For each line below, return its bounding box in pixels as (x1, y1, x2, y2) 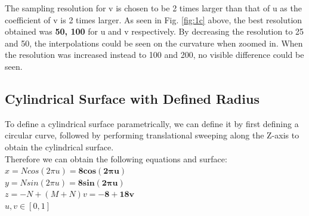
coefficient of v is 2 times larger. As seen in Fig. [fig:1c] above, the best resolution (5, 13, 302, 26)
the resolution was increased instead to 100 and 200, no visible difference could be (5, 48, 304, 61)
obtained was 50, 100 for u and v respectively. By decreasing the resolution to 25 (5, 25, 304, 38)
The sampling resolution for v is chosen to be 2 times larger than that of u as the (5, 2, 302, 14)
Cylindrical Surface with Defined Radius (5, 89, 259, 107)
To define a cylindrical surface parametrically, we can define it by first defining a (5, 117, 299, 129)
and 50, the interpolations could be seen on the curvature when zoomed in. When (5, 36, 303, 49)
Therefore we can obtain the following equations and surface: (5, 152, 227, 165)
